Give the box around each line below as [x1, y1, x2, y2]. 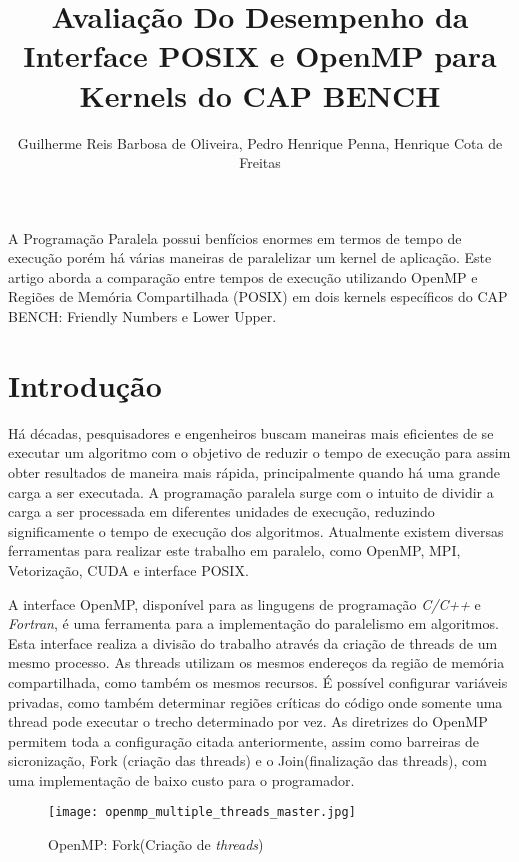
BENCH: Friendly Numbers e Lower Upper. [8, 306, 277, 327]
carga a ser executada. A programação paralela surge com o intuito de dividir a [8, 481, 494, 502]
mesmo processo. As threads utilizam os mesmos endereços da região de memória [8, 652, 505, 673]
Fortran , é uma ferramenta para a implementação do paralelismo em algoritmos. [8, 613, 499, 634]
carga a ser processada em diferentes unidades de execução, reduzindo [8, 501, 435, 522]
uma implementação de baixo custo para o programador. [8, 769, 355, 790]
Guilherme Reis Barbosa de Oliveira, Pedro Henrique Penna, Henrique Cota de [17, 132, 503, 153]
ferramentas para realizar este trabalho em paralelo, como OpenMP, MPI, [8, 540, 461, 561]
